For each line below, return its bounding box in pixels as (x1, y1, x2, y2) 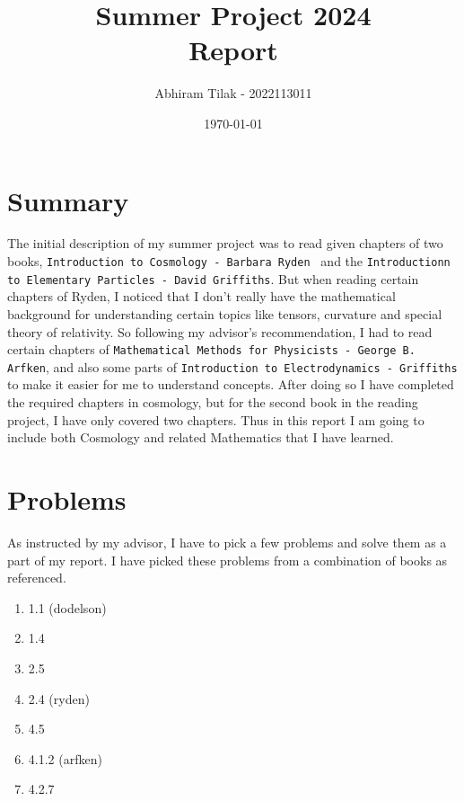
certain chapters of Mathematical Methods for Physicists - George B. (7, 340, 416, 359)
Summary (7, 182, 129, 218)
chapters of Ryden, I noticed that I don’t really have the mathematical (7, 287, 396, 306)
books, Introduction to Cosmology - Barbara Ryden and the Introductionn (7, 252, 451, 271)
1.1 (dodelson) (28, 598, 107, 617)
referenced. (7, 568, 66, 587)
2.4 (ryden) (28, 689, 90, 708)
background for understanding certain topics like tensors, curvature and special (7, 304, 442, 323)
